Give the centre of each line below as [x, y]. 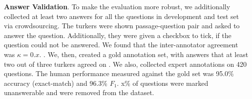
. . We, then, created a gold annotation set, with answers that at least [144, 54]
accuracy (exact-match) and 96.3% [56, 83]
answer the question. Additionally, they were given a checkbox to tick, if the [118, 35]
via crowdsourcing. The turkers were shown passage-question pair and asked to [122, 26]
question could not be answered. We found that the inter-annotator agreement [121, 45]
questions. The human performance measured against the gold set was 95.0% [119, 73]
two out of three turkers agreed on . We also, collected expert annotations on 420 [126, 64]
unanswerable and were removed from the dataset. [79, 92]
